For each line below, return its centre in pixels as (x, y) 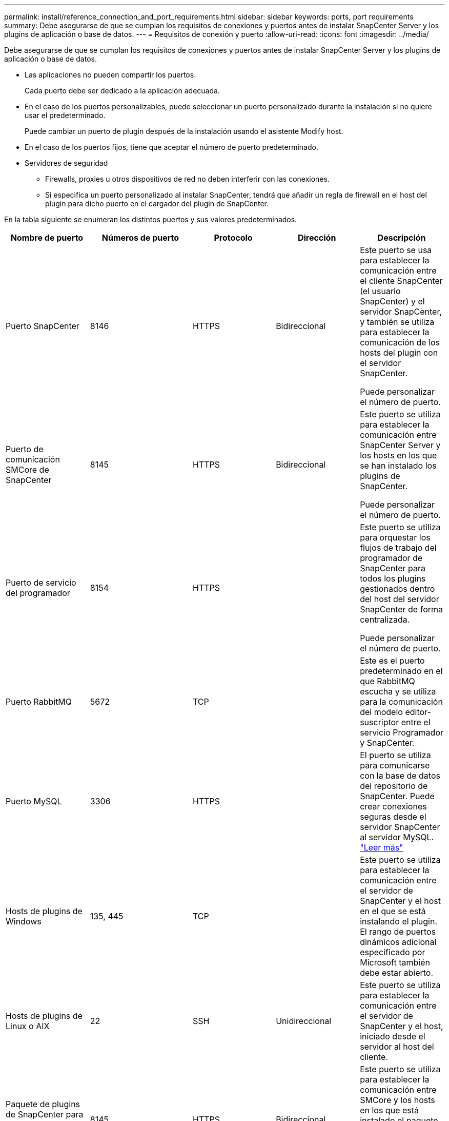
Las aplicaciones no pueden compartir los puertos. (110, 75)
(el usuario (380, 291)
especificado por (393, 952)
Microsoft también (395, 962)
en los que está (390, 1110)
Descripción (402, 238)
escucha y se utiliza (398, 691)
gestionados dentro (397, 589)
